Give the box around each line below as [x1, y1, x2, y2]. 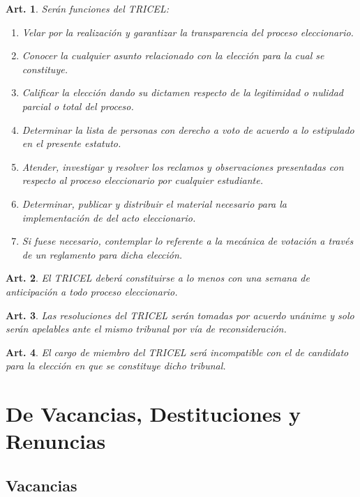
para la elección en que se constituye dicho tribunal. [6, 358, 226, 373]
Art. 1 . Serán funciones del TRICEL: [6, 1, 170, 15]
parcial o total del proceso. [22, 98, 134, 113]
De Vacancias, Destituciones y [6, 399, 301, 428]
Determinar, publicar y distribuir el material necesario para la [22, 196, 287, 211]
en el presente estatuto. [22, 136, 121, 151]
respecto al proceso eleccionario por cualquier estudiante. [22, 173, 263, 188]
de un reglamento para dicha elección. [22, 247, 183, 261]
